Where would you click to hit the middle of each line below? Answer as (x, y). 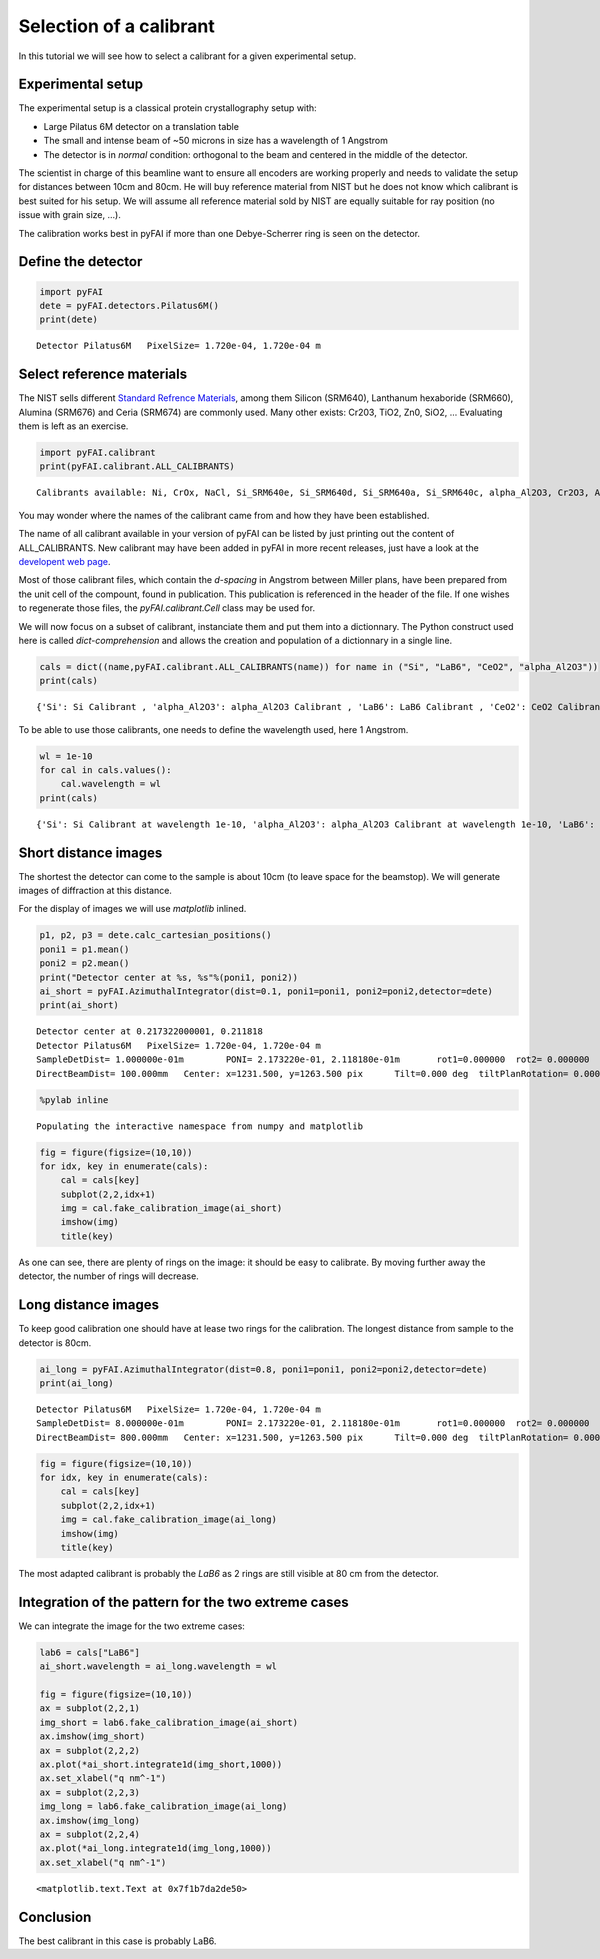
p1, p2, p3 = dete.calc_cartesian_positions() (155, 935)
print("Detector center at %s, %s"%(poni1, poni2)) (169, 977)
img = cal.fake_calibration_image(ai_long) (168, 1519)
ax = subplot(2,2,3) (89, 1792)
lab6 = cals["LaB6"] (89, 1652)
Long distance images (89, 1305)
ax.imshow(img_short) (92, 1736)
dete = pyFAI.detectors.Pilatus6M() (129, 305)
